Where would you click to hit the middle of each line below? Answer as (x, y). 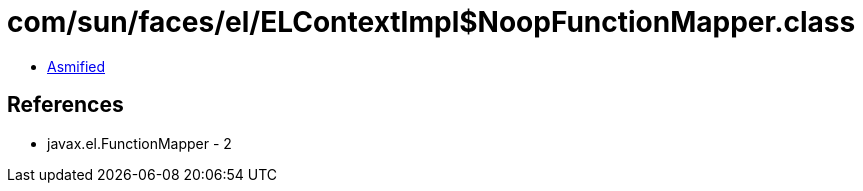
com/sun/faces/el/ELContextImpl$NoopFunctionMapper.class (431, 22)
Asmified (76, 66)
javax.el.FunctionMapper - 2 (139, 143)
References (65, 105)
